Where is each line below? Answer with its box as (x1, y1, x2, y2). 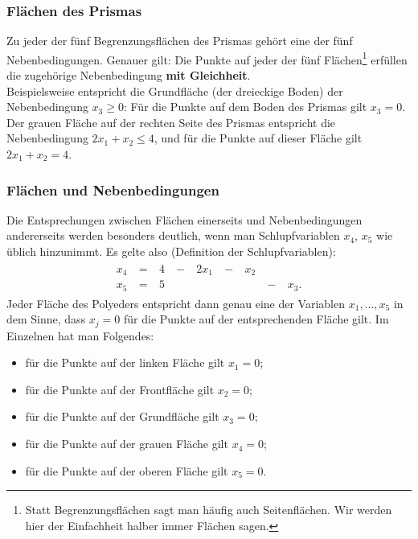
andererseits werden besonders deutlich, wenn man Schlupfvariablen (6, 227, 340, 244)
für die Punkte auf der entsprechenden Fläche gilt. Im (123, 311, 389, 327)
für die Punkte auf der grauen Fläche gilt (25, 435, 228, 452)
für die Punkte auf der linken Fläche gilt (25, 354, 225, 371)
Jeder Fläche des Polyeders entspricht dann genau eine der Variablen (6, 294, 346, 311)
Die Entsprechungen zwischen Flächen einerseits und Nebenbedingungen (6, 211, 363, 228)
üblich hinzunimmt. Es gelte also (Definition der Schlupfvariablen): (6, 243, 336, 260)
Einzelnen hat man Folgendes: (6, 327, 154, 344)
